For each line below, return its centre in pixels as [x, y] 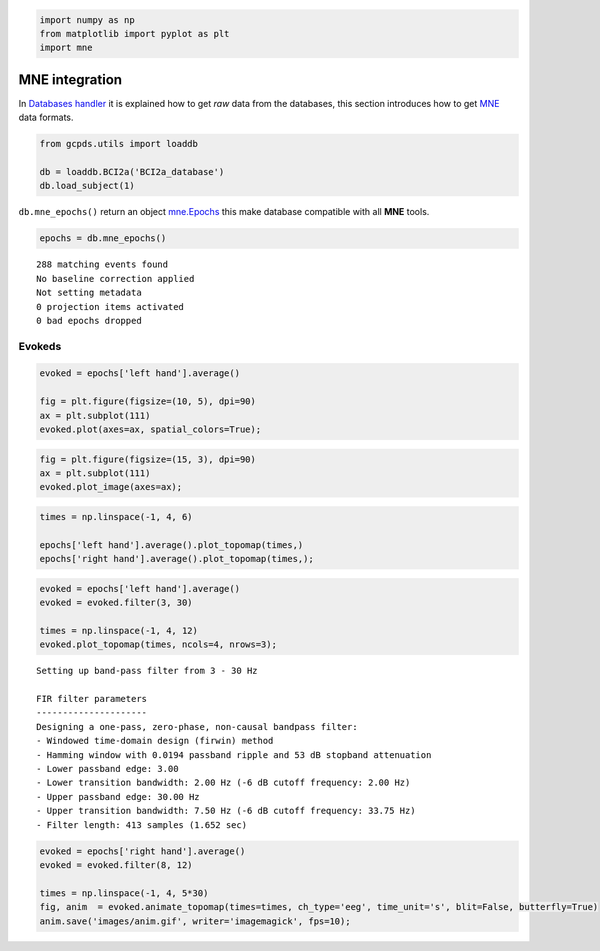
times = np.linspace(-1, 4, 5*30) [124, 893]
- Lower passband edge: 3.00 [107, 769]
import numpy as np [87, 19]
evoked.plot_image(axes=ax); [111, 487]
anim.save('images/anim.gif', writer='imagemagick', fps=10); [195, 921]
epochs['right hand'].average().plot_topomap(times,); [176, 559]
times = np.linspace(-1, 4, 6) [116, 516]
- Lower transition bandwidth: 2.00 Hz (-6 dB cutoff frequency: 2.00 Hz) [223, 783]
